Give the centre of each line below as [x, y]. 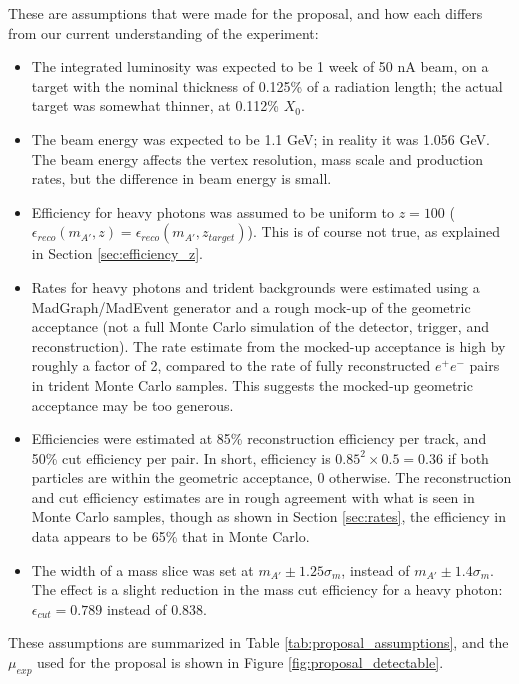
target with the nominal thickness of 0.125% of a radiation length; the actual [267, 85]
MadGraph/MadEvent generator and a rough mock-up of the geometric [251, 306]
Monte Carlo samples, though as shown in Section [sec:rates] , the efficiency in [268, 516]
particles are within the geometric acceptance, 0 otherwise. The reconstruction [271, 477]
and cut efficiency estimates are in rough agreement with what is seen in [253, 496]
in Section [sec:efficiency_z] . [117, 253]
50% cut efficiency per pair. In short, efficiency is [181, 457]
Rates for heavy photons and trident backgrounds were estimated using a [255, 286]
